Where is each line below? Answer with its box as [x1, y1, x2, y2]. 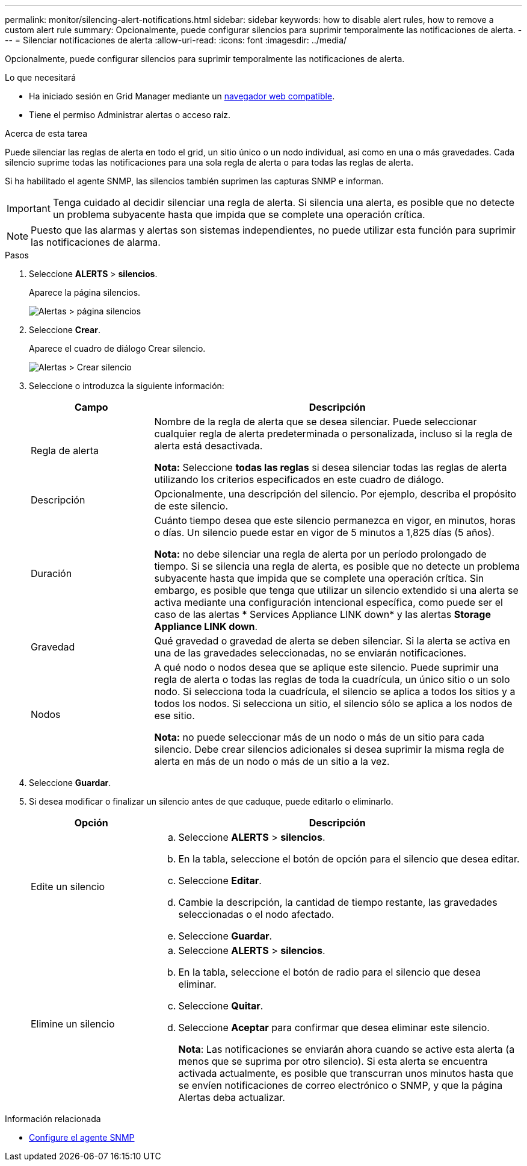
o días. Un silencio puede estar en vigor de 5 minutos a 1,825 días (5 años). [154, 526, 495, 538]
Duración [31, 567, 72, 579]
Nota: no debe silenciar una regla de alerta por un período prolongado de [154, 548, 487, 560]
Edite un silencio [31, 881, 105, 893]
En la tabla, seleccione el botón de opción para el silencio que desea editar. [178, 853, 520, 865]
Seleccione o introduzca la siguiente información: [29, 381, 224, 391]
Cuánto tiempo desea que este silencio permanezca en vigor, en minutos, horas [154, 514, 516, 526]
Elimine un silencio [31, 1018, 115, 1030]
